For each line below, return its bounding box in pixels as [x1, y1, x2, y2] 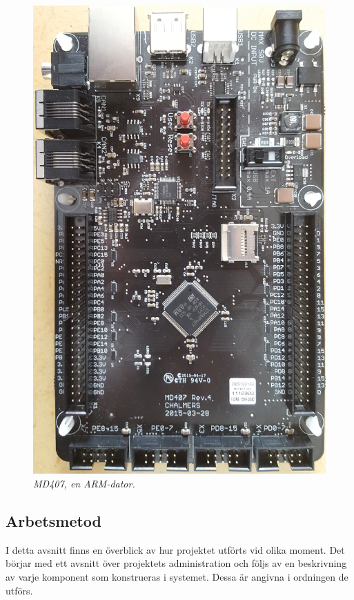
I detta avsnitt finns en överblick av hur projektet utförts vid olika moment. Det [6, 542, 345, 557]
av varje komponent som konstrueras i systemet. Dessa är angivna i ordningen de [6, 569, 348, 583]
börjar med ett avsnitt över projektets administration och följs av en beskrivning [6, 556, 347, 570]
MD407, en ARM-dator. [33, 476, 135, 490]
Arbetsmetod [6, 510, 102, 531]
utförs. [6, 583, 33, 597]
